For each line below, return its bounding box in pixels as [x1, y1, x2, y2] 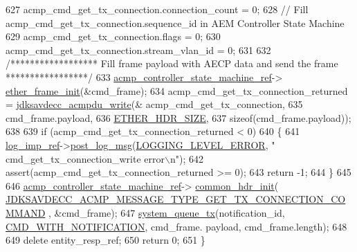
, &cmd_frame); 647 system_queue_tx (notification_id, [48, 205, 285, 219]
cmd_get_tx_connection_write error [6, 151, 165, 165]
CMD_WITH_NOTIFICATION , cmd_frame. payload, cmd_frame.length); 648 [6, 219, 347, 233]
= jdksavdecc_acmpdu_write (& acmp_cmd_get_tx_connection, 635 [6, 97, 303, 111]
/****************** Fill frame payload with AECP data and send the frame [6, 56, 338, 71]
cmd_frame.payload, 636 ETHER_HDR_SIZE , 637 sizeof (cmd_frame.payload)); [6, 110, 351, 125]
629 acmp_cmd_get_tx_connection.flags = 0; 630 [6, 29, 221, 44]
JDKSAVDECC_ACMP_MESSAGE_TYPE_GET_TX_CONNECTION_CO [6, 192, 346, 206]
